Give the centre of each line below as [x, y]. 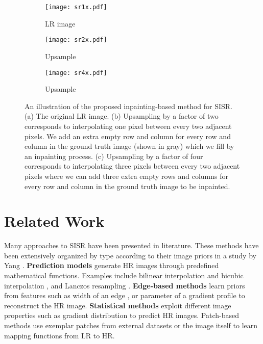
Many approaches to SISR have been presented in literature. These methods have [131, 245]
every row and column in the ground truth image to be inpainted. [127, 186]
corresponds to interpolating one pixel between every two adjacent [128, 126]
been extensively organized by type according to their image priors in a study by [130, 255]
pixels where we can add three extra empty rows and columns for [126, 176]
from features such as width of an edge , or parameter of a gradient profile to [125, 295]
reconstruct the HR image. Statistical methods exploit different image [118, 305]
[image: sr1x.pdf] [76, 7]
